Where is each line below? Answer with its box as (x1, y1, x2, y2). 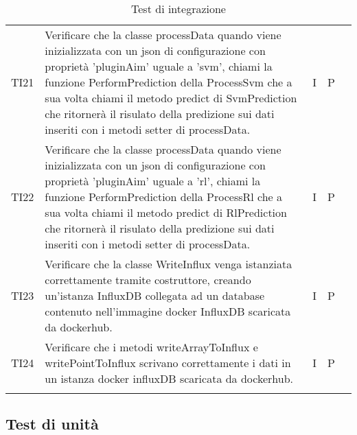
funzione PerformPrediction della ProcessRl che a (45, 189, 283, 204)
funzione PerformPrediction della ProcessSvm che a (45, 74, 292, 90)
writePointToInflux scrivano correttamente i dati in (45, 355, 291, 371)
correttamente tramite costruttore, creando (45, 272, 251, 287)
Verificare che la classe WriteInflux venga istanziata (45, 256, 292, 272)
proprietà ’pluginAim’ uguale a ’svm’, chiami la (45, 58, 273, 74)
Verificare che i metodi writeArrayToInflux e (45, 339, 258, 355)
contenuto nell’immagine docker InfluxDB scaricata (45, 303, 291, 319)
